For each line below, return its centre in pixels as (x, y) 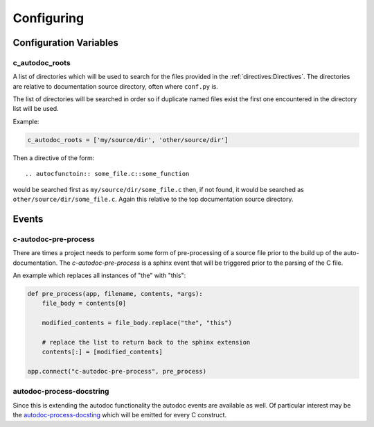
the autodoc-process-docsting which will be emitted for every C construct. (120, 415)
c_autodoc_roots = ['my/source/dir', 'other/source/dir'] (128, 140)
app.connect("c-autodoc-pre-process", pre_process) (117, 372)
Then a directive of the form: (54, 158)
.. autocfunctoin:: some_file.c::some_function (107, 174)
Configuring (48, 18)
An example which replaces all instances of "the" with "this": (99, 275)
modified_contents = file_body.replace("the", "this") (137, 323)
